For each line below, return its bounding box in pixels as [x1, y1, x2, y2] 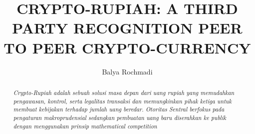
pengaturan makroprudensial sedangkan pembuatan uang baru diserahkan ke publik [13, 113, 227, 121]
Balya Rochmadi [102, 66, 153, 76]
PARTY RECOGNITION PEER [12, 17, 243, 38]
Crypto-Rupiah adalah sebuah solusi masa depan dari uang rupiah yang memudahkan [13, 88, 235, 96]
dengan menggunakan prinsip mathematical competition [13, 121, 157, 130]
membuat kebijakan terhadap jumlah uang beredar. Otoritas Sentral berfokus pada [13, 105, 225, 113]
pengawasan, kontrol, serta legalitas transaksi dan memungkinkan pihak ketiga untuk [13, 96, 232, 105]
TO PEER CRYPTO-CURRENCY [3, 37, 251, 57]
